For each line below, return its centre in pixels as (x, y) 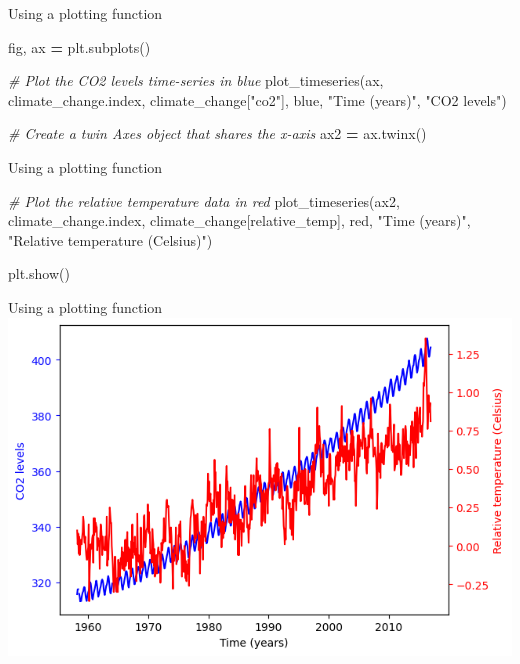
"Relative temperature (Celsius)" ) (110, 239)
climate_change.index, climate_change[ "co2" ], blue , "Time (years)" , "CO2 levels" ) (257, 99)
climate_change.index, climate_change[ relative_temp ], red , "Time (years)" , (239, 220)
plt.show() (39, 273)
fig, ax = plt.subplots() (79, 46)
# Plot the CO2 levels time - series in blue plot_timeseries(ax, (196, 80)
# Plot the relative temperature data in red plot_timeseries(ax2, (204, 200)
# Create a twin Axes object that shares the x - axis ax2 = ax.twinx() (217, 133)
